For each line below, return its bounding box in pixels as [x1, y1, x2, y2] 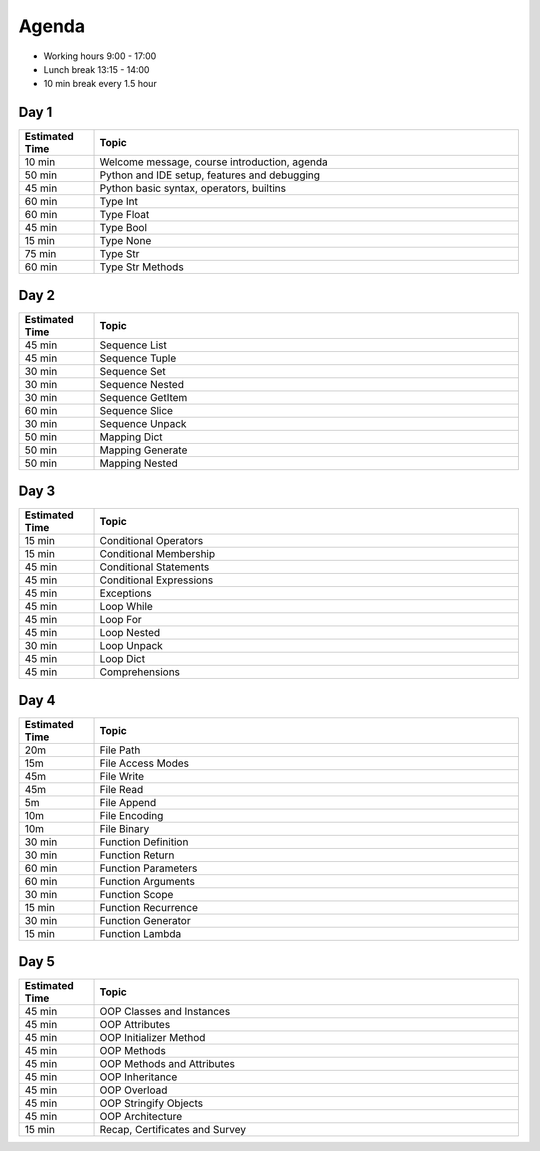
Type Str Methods [99, 260, 184, 274]
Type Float [99, 208, 150, 222]
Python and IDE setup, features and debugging [99, 168, 320, 182]
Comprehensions [99, 665, 180, 679]
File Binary [99, 821, 150, 835]
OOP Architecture [99, 1110, 183, 1124]
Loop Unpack [99, 639, 164, 653]
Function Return [99, 848, 175, 862]
